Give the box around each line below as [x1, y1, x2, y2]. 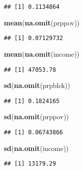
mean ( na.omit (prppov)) [4, 17, 80, 27]
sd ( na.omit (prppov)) [4, 111, 69, 122]
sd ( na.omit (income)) [4, 143, 69, 153]
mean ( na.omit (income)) [4, 48, 80, 59]
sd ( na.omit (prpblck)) [4, 80, 70, 90]
